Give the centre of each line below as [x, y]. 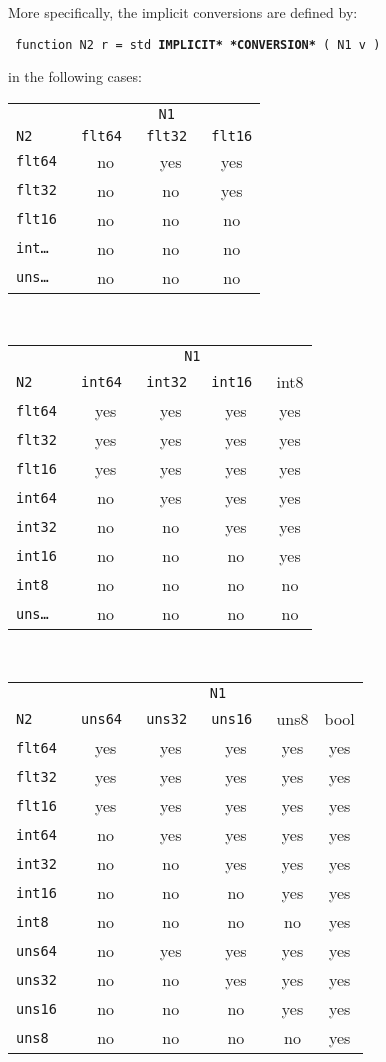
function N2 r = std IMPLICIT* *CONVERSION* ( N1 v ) [198, 44]
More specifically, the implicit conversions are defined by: [183, 12]
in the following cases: [75, 76]
